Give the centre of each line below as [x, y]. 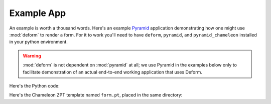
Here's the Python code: [34, 85]
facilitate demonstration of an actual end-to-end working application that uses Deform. [113, 72]
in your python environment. [38, 42]
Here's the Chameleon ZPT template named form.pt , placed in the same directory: [96, 95]
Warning [32, 55]
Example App [38, 13]
